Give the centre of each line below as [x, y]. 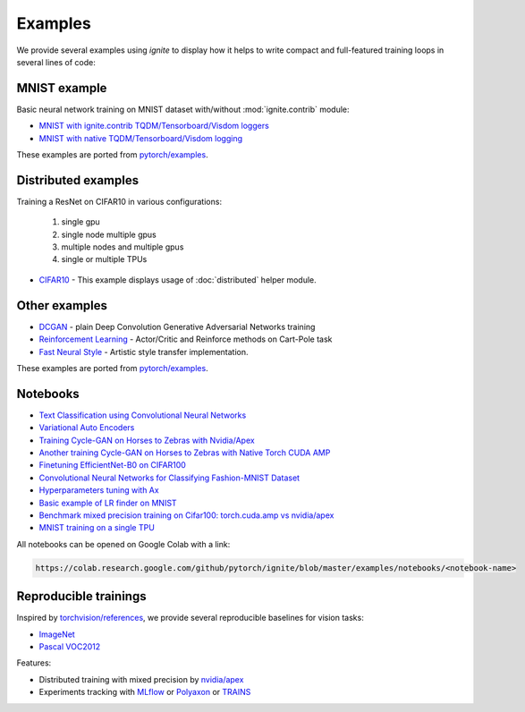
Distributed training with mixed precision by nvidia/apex [141, 679]
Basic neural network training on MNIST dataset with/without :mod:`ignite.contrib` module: [183, 109]
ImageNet [57, 634]
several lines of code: [56, 62]
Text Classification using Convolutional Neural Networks [143, 415]
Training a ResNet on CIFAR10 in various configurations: [119, 201]
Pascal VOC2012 [70, 647]
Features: [34, 663]
